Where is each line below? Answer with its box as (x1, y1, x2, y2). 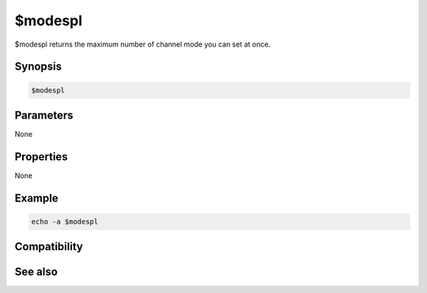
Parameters (14, 108, 74, 122)
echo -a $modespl (31, 217, 99, 226)
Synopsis (14, 60, 62, 73)
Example (14, 191, 59, 205)
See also (14, 265, 59, 279)
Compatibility (14, 240, 83, 254)
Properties (14, 150, 68, 163)
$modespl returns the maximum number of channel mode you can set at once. (14, 39, 271, 49)
